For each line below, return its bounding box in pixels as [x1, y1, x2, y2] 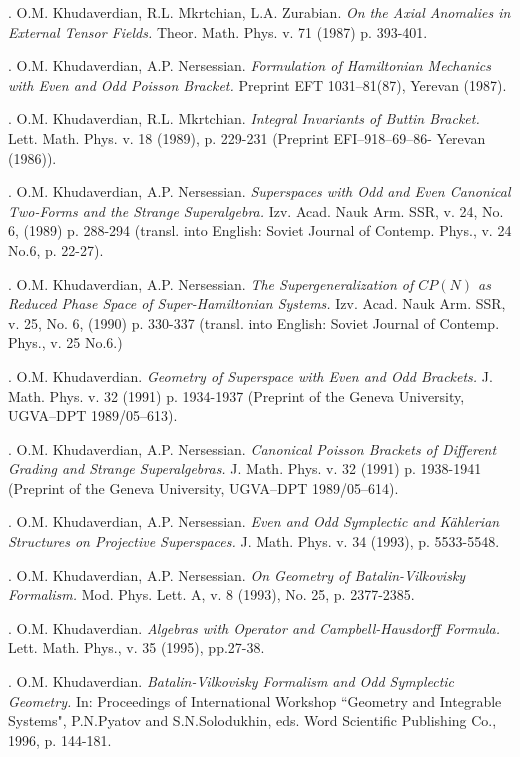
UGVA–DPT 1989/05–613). [8, 405, 178, 426]
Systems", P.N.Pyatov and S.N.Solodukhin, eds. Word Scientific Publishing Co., [8, 710, 497, 731]
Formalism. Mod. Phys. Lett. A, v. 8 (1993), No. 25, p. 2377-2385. [8, 584, 415, 605]
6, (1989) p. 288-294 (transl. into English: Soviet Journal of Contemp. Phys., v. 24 [8, 220, 512, 241]
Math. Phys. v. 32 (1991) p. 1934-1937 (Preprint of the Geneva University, [8, 385, 465, 406]
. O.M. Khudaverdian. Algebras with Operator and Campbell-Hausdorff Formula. [8, 617, 501, 638]
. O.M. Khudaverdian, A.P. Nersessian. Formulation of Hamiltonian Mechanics [8, 55, 491, 76]
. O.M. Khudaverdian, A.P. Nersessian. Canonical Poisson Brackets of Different [8, 438, 497, 459]
